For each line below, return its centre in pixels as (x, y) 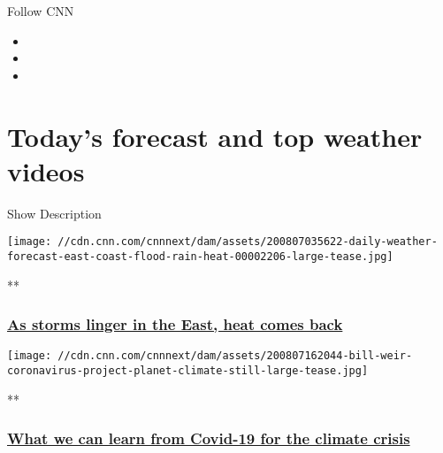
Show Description (54, 213)
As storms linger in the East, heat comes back (175, 324)
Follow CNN (41, 11)
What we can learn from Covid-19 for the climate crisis (209, 438)
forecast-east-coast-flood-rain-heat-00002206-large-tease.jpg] (200, 256)
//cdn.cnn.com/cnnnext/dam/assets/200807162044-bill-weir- (235, 356)
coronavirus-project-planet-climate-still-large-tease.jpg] (188, 371)
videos (46, 170)
